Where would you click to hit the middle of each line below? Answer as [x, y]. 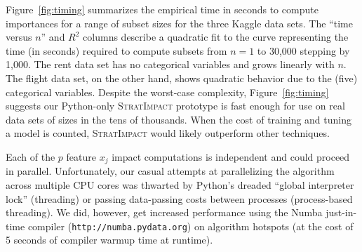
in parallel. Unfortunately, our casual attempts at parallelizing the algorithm [170, 171]
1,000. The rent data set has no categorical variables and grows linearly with [170, 64]
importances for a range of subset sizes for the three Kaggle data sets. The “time [179, 23]
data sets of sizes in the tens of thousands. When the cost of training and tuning [179, 119]
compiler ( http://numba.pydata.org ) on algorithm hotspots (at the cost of [190, 226]
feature [81, 156]
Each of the [31, 156]
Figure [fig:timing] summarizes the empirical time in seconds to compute [162, 9]
